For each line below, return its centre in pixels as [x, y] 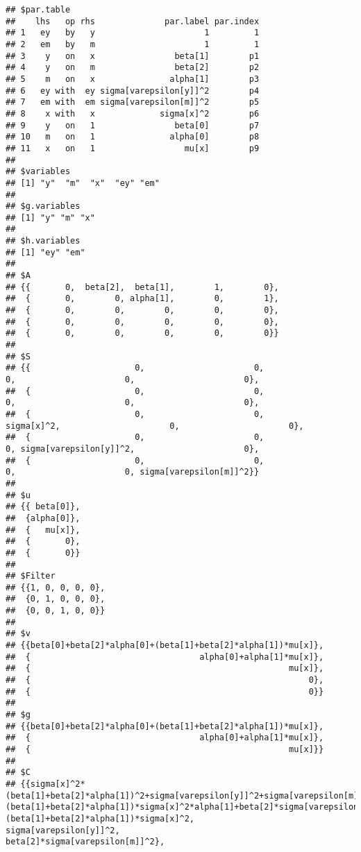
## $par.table [38, 10]
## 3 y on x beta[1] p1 [133, 56]
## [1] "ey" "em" [45, 252]
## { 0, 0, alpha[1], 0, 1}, [142, 299]
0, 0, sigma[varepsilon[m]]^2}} [133, 472]
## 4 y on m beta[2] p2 [133, 68]
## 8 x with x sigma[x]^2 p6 [133, 113]
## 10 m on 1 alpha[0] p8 [133, 137]
